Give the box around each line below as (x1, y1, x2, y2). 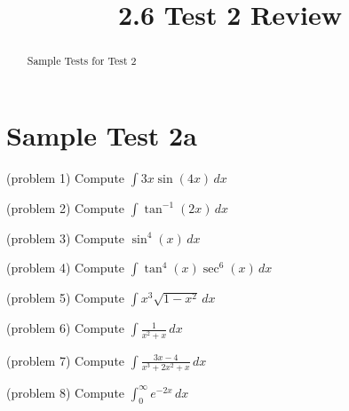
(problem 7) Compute (6, 351, 125, 369)
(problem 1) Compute (6, 168, 125, 186)
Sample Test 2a (6, 116, 197, 153)
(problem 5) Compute (6, 288, 125, 307)
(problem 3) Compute (6, 228, 125, 247)
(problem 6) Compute (6, 319, 125, 337)
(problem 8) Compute (6, 383, 125, 401)
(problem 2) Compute (6, 198, 125, 217)
